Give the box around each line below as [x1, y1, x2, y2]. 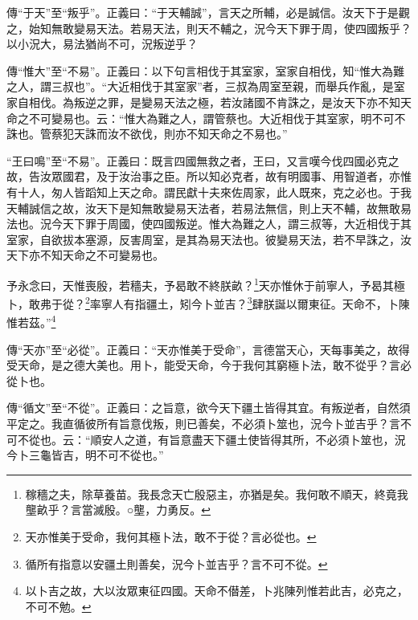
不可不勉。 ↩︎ [25, 598, 92, 614]
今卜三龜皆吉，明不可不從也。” [6, 447, 164, 463]
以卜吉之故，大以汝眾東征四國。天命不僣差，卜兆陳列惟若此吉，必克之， [25, 582, 408, 599]
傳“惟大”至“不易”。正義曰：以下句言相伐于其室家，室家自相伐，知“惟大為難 [6, 62, 405, 79]
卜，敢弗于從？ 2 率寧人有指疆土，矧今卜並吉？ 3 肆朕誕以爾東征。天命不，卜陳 [6, 293, 410, 312]
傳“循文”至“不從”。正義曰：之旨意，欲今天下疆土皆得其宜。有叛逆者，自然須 [6, 399, 411, 416]
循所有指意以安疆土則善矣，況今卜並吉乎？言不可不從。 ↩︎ [25, 555, 328, 572]
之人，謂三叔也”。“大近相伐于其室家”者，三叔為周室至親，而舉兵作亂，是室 [6, 78, 405, 95]
